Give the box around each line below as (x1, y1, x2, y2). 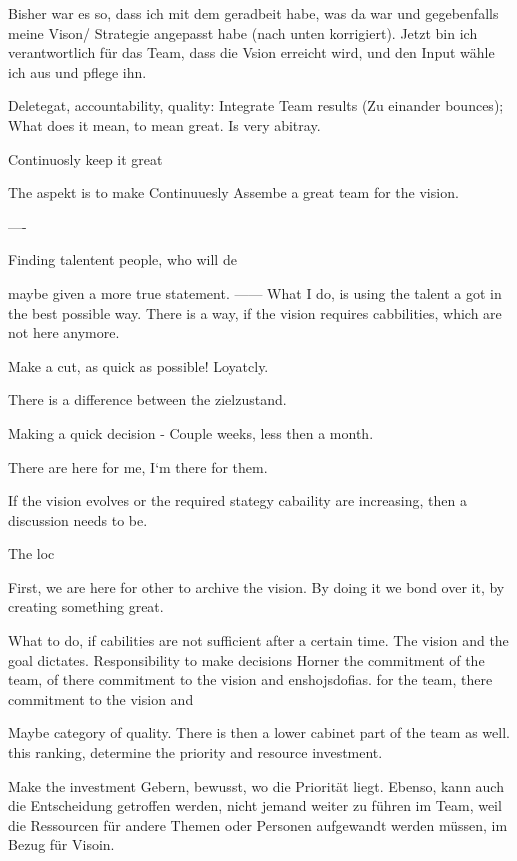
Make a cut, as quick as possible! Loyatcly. (8, 355, 269, 376)
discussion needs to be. (8, 509, 148, 530)
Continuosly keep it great (8, 148, 163, 169)
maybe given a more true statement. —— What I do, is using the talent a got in (8, 282, 502, 303)
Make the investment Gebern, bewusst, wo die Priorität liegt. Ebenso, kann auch (8, 775, 504, 796)
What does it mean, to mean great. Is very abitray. (8, 114, 321, 135)
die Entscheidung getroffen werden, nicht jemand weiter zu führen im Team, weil (8, 795, 502, 816)
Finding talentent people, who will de (8, 249, 237, 270)
